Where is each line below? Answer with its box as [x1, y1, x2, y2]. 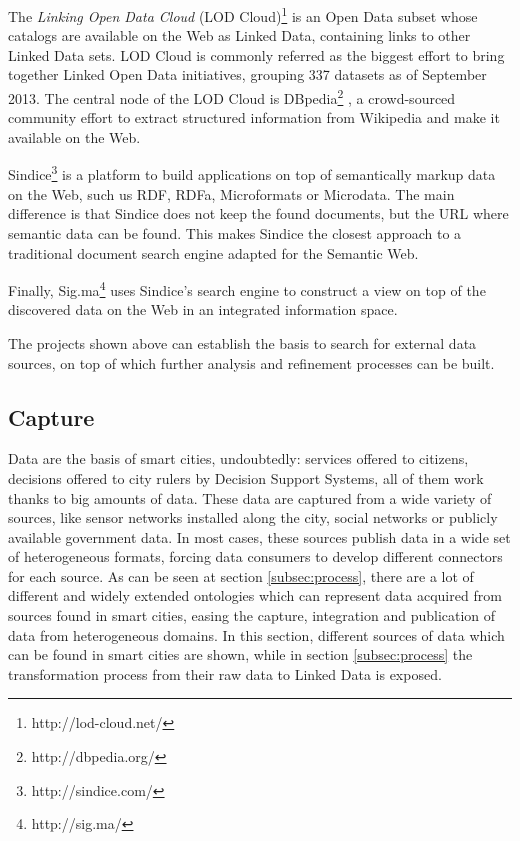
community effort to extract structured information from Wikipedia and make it [8, 107, 500, 128]
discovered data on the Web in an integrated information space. [8, 299, 398, 320]
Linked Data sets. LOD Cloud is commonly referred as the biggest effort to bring [8, 44, 505, 65]
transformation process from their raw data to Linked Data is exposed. [8, 663, 442, 684]
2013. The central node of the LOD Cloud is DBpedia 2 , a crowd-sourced [8, 85, 456, 108]
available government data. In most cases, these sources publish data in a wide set [8, 526, 511, 547]
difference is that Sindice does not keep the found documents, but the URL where [8, 203, 509, 224]
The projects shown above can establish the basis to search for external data [8, 332, 477, 353]
